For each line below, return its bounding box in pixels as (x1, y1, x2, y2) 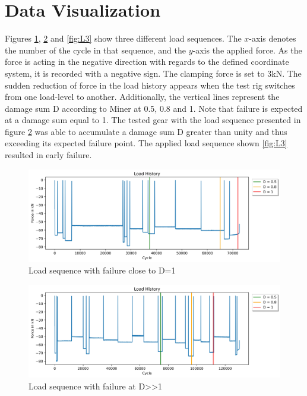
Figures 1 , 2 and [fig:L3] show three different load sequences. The (5, 32, 242, 45)
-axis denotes (249, 32, 296, 45)
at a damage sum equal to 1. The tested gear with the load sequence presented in (5, 114, 301, 126)
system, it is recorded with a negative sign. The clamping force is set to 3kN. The (5, 67, 302, 79)
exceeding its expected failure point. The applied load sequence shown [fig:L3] (5, 137, 287, 149)
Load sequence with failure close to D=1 (29, 264, 176, 276)
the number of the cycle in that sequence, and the (5, 43, 186, 56)
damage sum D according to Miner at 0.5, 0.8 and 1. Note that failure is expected (5, 102, 303, 114)
